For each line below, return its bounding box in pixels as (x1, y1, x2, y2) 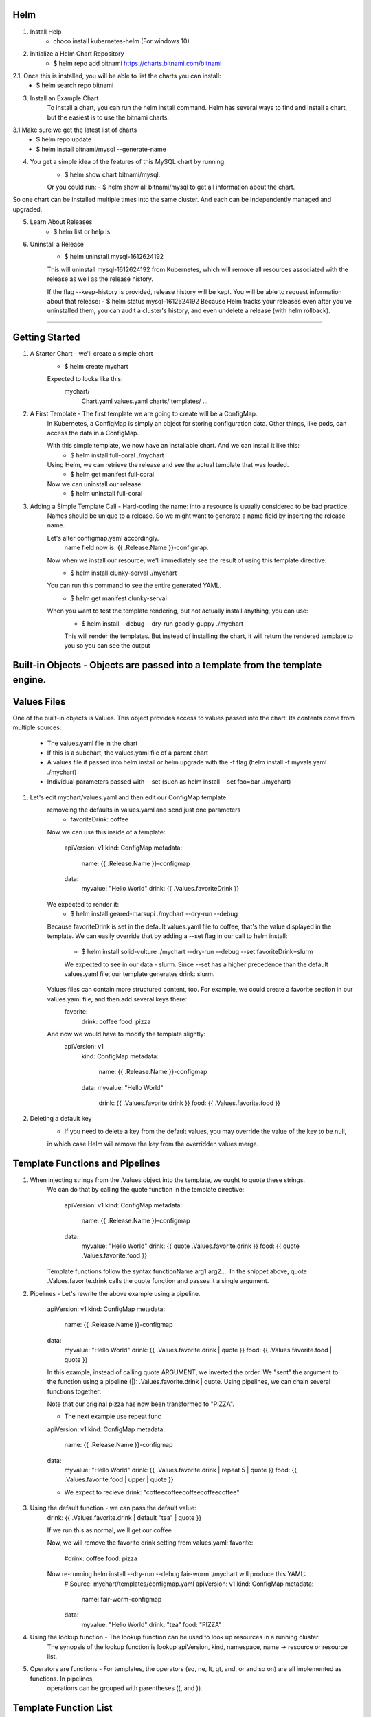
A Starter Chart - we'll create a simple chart (30, 350, 154, 358)
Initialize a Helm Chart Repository (30, 49, 124, 58)
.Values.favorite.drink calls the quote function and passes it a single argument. (47, 1277, 269, 1285)
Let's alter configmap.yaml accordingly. (47, 534, 159, 542)
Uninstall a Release (30, 240, 84, 248)
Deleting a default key (30, 1115, 92, 1123)
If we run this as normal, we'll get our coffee (47, 1525, 172, 1534)
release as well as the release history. (47, 275, 154, 283)
